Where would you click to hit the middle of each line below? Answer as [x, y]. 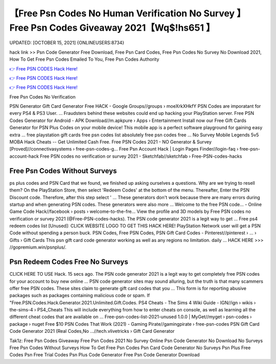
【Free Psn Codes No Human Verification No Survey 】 [128, 13]
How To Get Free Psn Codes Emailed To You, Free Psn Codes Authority [84, 59]
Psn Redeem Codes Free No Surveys [69, 262]
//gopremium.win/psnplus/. [38, 247]
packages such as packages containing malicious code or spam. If [80, 296]
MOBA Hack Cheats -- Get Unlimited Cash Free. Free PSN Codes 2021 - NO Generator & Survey [111, 142]
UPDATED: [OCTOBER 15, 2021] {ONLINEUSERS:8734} [67, 43]
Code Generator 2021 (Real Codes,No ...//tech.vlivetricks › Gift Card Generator [92, 331]
